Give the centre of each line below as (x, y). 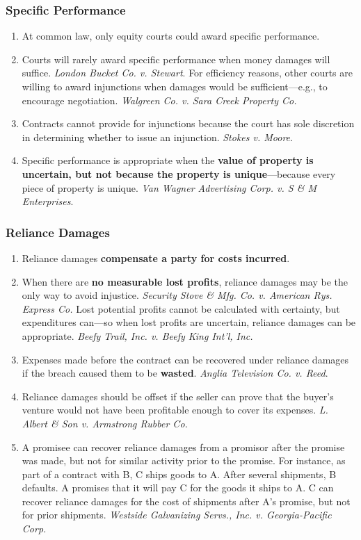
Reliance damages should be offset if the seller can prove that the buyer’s (178, 396)
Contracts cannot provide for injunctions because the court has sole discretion (188, 123)
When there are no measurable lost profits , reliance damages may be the (185, 281)
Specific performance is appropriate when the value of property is (168, 160)
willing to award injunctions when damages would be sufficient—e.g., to (175, 86)
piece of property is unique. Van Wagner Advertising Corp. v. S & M (169, 187)
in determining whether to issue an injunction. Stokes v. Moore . (157, 137)
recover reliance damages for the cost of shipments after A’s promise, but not (186, 501)
